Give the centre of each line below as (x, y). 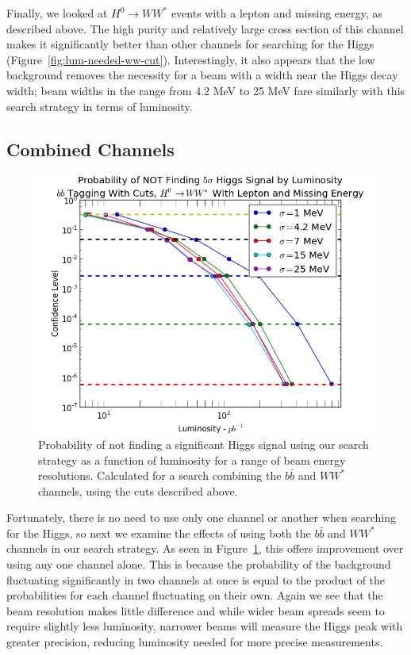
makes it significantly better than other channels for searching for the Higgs (190, 44)
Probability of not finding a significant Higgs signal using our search (204, 444)
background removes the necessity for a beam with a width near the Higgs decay (202, 75)
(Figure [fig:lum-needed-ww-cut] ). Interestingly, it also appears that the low (191, 59)
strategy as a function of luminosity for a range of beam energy (192, 460)
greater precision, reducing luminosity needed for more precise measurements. (195, 642)
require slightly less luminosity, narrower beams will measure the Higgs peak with (205, 626)
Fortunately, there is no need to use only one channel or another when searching (202, 517)
